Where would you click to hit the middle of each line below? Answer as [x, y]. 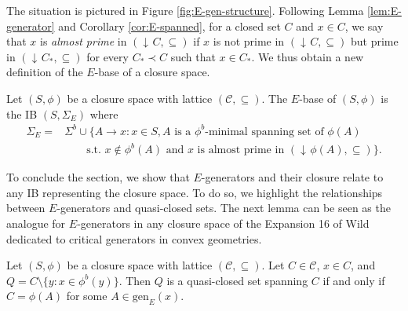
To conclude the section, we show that [98, 177]
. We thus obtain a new [308, 56]
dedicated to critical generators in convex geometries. [134, 238]
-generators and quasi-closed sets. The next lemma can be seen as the [224, 208]
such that [193, 56]
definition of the [45, 72]
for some [87, 296]
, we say [364, 26]
